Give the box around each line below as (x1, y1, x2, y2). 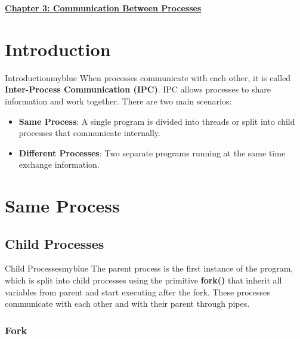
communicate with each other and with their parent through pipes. (5, 297, 250, 310)
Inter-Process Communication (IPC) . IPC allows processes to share (5, 83, 271, 95)
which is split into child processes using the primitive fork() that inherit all (5, 274, 282, 286)
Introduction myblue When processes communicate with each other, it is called (5, 71, 291, 84)
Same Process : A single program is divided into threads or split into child (18, 115, 295, 127)
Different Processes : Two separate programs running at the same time (18, 146, 286, 159)
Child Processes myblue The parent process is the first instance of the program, (5, 262, 293, 275)
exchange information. (18, 158, 100, 171)
